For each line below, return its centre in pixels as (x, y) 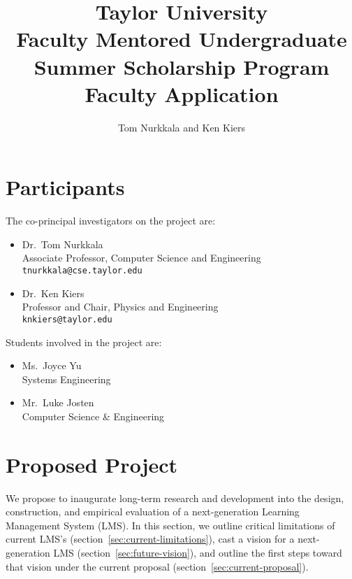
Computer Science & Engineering (93, 416)
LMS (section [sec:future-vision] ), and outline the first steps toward (198, 552)
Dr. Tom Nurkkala (63, 244)
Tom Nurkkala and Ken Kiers (182, 127)
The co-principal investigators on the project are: (111, 221)
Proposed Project (92, 464)
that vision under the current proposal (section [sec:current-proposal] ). (157, 566)
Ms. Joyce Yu (52, 365)
